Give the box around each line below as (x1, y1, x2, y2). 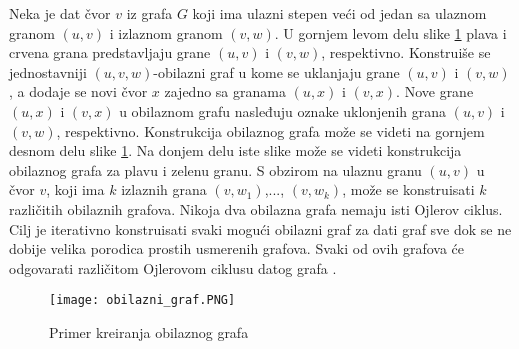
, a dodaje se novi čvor (9, 81, 148, 102)
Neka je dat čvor (9, 3, 111, 23)
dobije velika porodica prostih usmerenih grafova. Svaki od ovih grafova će (9, 238, 464, 259)
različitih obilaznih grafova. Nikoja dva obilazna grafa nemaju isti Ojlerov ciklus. (9, 198, 503, 219)
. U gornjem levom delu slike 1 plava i (274, 22, 507, 43)
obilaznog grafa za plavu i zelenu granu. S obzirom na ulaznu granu (9, 159, 422, 180)
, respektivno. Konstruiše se (321, 42, 491, 63)
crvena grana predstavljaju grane (9, 42, 211, 63)
